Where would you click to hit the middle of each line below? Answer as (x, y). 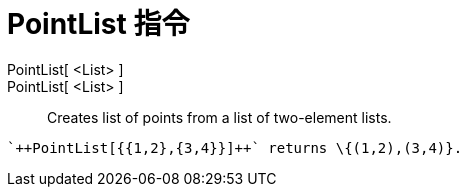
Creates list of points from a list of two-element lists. (219, 117)
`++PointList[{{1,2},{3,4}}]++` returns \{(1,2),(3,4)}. (235, 147)
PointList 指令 (98, 24)
